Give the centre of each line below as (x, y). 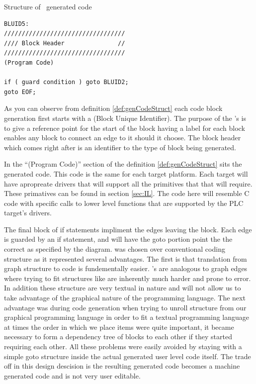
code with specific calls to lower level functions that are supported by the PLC (124, 203)
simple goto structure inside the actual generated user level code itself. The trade (128, 356)
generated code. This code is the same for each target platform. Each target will (126, 173)
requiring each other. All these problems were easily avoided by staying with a (123, 346)
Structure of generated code (48, 6)
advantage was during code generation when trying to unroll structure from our (125, 307)
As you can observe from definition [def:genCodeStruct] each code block (113, 108)
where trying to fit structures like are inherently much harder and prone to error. (128, 278)
